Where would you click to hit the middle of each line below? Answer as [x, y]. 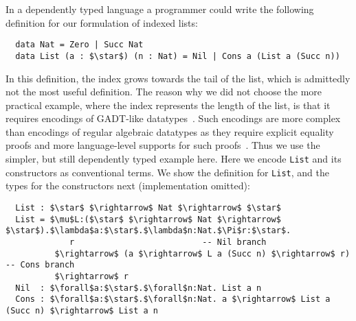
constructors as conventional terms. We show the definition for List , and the [167, 172]
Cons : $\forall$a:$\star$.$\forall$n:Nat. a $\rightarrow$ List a [173, 299]
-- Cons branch [40, 265]
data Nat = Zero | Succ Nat [79, 45]
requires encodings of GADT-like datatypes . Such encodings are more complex [173, 118]
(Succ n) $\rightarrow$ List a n [82, 310]
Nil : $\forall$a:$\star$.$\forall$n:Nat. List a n [138, 288]
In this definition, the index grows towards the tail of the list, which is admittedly [178, 78]
